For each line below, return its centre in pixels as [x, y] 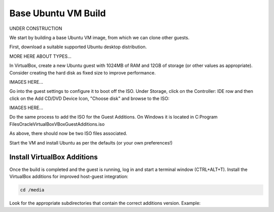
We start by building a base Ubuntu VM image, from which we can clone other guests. [99, 38]
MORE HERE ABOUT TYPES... [41, 56]
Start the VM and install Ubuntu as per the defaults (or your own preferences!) [91, 143]
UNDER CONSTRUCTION [36, 28]
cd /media [32, 190]
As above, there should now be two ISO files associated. [68, 133]
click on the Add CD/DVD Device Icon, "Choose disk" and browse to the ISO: [89, 98]
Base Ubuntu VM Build [58, 13]
